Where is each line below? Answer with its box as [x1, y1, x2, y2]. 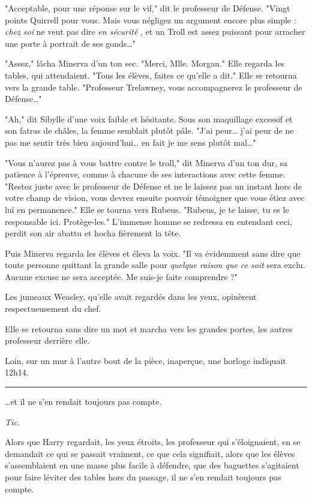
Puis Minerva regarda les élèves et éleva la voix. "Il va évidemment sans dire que [5, 247, 301, 259]
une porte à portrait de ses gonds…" [5, 37, 136, 49]
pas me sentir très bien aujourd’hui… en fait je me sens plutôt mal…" [5, 136, 256, 148]
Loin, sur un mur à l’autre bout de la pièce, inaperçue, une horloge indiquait [5, 354, 286, 366]
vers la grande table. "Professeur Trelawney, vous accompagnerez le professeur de [5, 80, 302, 93]
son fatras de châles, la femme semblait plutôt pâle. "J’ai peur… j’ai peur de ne [5, 124, 294, 137]
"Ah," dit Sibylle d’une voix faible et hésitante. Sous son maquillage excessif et [5, 112, 293, 125]
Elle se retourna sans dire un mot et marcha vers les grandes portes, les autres [5, 322, 293, 335]
